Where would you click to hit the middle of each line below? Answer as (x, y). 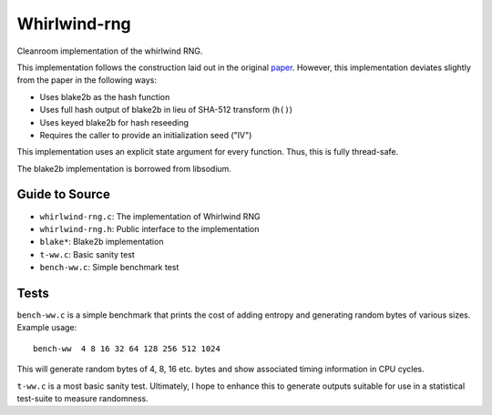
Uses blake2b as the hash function (105, 96)
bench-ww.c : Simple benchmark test (109, 268)
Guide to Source (64, 194)
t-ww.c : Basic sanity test (87, 254)
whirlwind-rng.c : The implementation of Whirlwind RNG (150, 216)
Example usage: (47, 328)
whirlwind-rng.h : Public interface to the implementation (149, 228)
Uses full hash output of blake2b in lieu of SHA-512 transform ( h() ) (166, 110)
